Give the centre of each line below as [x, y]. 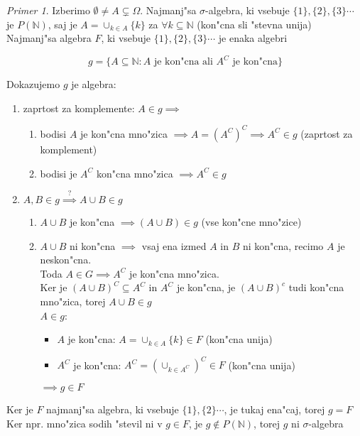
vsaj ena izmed [174, 245]
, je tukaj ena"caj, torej [274, 409]
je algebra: [94, 84]
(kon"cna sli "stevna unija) [254, 24]
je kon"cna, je [206, 287]
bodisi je [59, 173]
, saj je [62, 24]
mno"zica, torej [73, 301]
